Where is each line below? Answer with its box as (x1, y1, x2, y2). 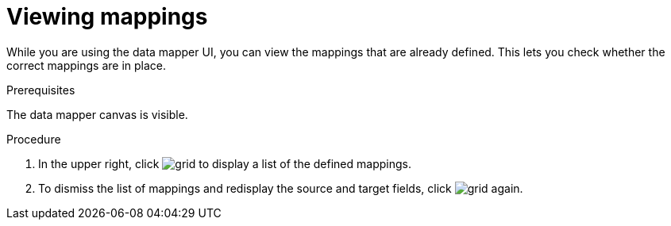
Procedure (6, 132, 61, 146)
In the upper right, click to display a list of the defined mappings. (38, 156, 411, 170)
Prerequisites (6, 82, 75, 97)
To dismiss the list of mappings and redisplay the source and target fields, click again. (38, 181, 523, 195)
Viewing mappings (6, 3, 208, 30)
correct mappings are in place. (6, 58, 167, 72)
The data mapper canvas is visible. (6, 107, 188, 121)
